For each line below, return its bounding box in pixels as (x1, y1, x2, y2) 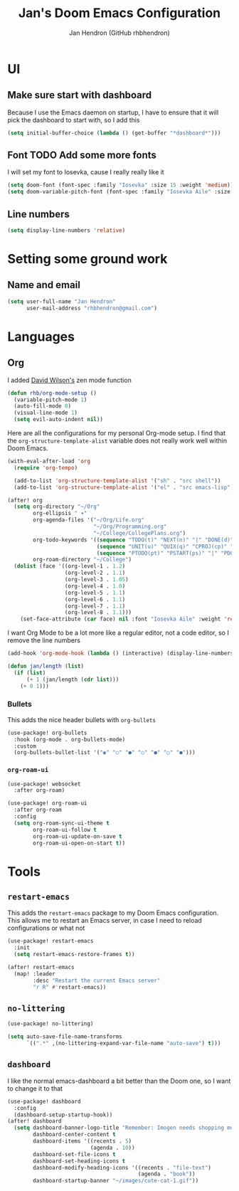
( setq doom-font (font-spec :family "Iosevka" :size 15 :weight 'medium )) (7, 181, 234, 189)
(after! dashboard (7, 1118, 62, 1125)
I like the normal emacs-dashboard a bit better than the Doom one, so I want (7, 1076, 231, 1085)
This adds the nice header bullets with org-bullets (7, 715, 156, 724)
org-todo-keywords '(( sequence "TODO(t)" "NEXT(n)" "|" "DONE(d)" (33, 536, 234, 544)
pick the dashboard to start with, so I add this (7, 115, 140, 124)
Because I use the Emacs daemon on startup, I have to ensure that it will (7, 108, 219, 117)
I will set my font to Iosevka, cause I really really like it (7, 168, 165, 176)
